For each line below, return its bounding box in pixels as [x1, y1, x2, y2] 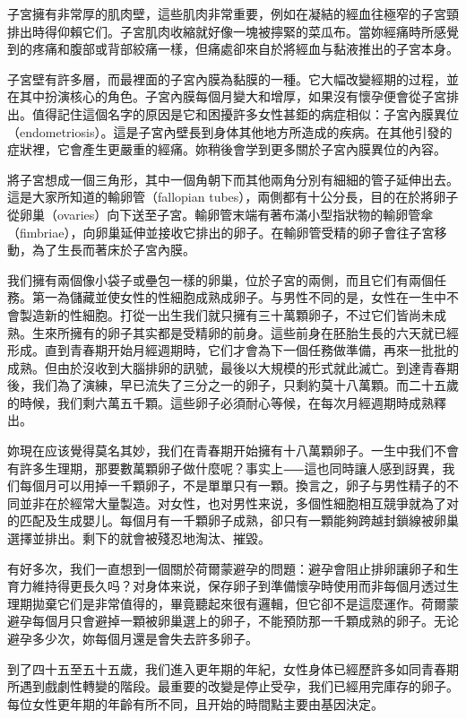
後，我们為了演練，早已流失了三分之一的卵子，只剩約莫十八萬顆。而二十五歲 [7, 376, 459, 394]
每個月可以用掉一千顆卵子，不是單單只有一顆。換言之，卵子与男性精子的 [19, 476, 446, 495]
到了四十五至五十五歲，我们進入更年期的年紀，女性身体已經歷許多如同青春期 [7, 659, 459, 678]
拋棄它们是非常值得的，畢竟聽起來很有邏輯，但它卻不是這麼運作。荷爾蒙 [31, 593, 459, 612]
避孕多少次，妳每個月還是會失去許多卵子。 [7, 629, 258, 647]
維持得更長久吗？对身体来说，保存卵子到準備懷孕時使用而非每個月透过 [31, 576, 446, 595]
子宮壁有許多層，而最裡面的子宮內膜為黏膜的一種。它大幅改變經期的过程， [7, 69, 446, 88]
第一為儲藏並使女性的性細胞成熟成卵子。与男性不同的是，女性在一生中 [31, 288, 446, 307]
